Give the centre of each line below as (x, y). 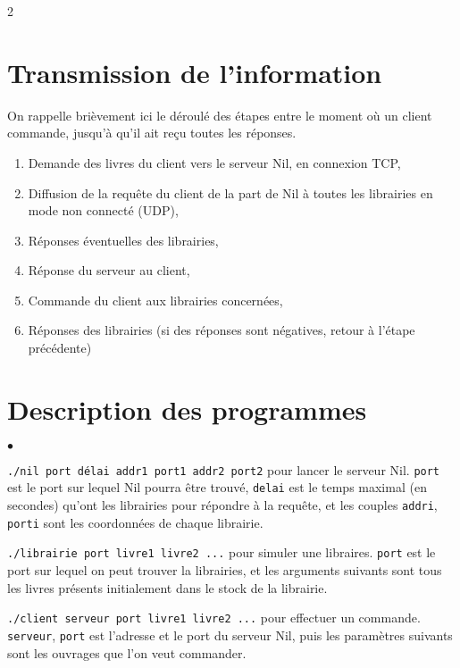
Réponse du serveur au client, (109, 270)
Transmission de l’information (195, 72)
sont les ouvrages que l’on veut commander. (127, 652)
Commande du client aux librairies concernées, (155, 300)
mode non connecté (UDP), (103, 210)
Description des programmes (187, 409)
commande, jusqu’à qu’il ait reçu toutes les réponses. (152, 133)
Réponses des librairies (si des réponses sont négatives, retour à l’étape (222, 330)
